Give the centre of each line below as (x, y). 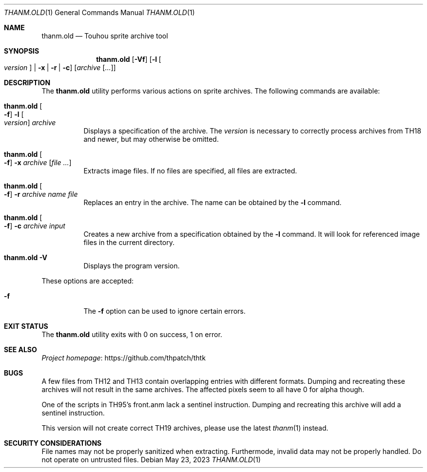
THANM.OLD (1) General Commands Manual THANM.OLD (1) (99, 12)
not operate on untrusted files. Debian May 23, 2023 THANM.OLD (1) (151, 460)
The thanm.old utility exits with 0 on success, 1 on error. (132, 334)
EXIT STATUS (26, 326)
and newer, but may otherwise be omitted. (151, 139)
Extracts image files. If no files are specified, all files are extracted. (190, 171)
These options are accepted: (88, 281)
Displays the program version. (132, 266)
